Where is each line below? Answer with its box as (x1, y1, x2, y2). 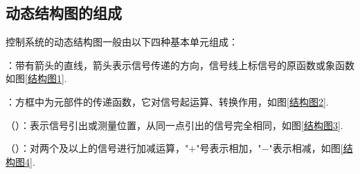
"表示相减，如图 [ (269, 141, 343, 155)
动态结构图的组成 (6, 2, 122, 23)
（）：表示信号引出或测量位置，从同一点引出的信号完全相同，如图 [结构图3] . (6, 117, 343, 132)
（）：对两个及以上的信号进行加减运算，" (6, 141, 189, 155)
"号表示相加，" (196, 141, 262, 155)
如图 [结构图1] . (6, 71, 67, 86)
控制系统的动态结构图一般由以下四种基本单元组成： (6, 35, 238, 49)
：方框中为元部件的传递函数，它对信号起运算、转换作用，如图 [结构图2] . (6, 94, 329, 108)
